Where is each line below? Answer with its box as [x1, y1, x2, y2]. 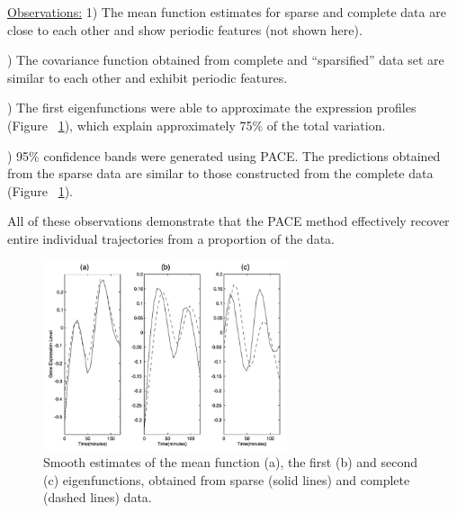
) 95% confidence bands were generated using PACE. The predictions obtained [7, 146, 441, 165]
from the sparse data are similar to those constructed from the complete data [7, 164, 434, 183]
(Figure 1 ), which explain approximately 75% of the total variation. [7, 115, 386, 134]
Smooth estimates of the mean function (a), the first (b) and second [43, 453, 418, 472]
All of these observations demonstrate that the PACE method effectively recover [7, 211, 450, 230]
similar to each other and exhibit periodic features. [7, 67, 288, 86]
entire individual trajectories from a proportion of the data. [7, 229, 335, 247]
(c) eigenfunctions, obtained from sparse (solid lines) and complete [43, 470, 410, 489]
